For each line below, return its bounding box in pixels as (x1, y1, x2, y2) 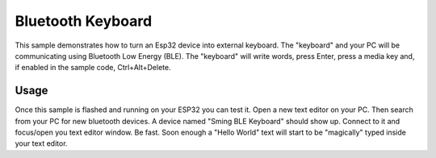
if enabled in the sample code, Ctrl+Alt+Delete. (15, 63, 171, 73)
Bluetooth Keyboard (15, 12, 153, 30)
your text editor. (15, 139, 68, 148)
